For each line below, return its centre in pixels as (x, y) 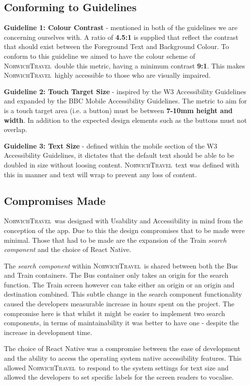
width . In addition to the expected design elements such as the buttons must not (125, 120)
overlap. (16, 129)
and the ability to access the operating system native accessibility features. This (123, 358)
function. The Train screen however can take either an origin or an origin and (119, 284)
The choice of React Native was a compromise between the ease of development (122, 348)
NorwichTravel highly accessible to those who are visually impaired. (107, 75)
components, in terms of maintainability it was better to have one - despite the (121, 323)
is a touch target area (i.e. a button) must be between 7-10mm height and (118, 110)
